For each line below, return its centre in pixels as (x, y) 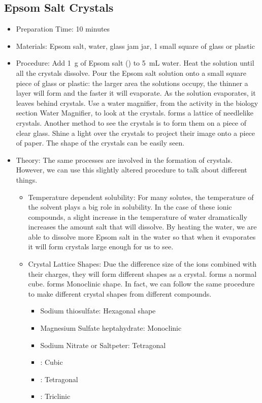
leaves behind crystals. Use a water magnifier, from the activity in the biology (137, 103)
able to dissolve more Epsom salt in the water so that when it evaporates (142, 236)
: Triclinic (55, 396)
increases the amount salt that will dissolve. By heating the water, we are (142, 227)
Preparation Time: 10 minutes (63, 29)
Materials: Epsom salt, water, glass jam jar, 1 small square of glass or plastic (135, 46)
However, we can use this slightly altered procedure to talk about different (132, 170)
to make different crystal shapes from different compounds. (120, 293)
